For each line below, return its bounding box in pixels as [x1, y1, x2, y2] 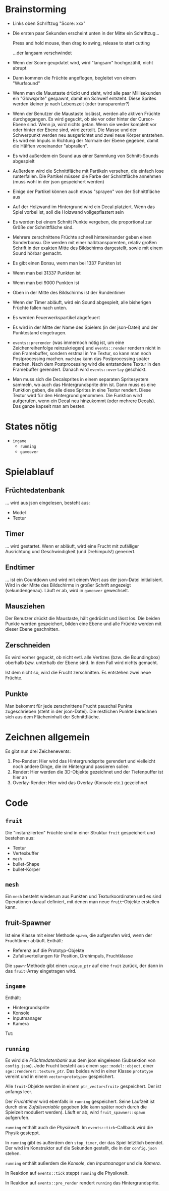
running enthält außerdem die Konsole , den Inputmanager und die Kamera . [5, 1160, 161, 1166]
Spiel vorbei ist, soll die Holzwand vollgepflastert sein [12, 209, 124, 215]
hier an [12, 774, 27, 780]
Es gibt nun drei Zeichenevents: [5, 748, 71, 754]
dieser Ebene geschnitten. [5, 626, 60, 632]
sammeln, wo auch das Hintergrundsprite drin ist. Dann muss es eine [12, 381, 156, 388]
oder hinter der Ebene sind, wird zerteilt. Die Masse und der [12, 127, 137, 133]
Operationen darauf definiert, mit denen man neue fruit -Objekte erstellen [5, 898, 160, 905]
